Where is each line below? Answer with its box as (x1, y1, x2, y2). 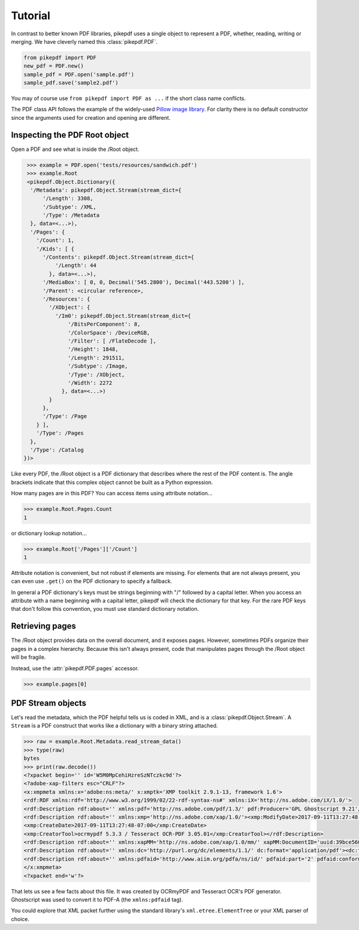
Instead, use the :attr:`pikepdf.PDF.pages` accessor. (11, 665, 139, 672)
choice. (11, 915, 30, 922)
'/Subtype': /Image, (68, 363, 128, 369)
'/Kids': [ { (36, 246, 75, 252)
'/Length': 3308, (42, 195, 94, 202)
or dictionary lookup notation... (11, 529, 87, 537)
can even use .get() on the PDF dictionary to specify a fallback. (11, 578, 172, 585)
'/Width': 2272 (68, 379, 112, 386)
